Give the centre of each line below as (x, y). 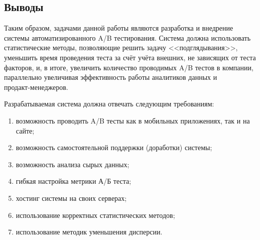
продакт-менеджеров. (36, 87)
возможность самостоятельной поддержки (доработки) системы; (114, 147)
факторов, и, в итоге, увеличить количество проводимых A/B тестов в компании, (129, 67)
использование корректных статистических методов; (95, 215)
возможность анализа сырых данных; (73, 164)
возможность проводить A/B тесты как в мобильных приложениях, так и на (133, 120)
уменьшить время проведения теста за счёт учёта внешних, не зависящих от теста (130, 57)
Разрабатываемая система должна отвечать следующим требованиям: (109, 104)
